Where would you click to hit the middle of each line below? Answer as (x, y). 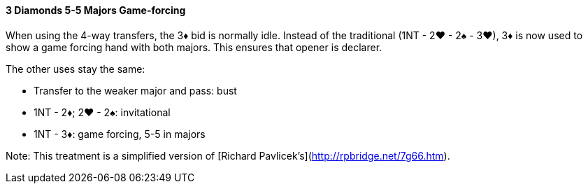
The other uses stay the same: (76, 69)
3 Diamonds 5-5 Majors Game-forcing (96, 10)
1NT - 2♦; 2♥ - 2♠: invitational (102, 112)
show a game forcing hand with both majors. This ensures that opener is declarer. (194, 47)
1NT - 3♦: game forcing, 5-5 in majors (120, 134)
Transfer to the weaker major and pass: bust (135, 90)
